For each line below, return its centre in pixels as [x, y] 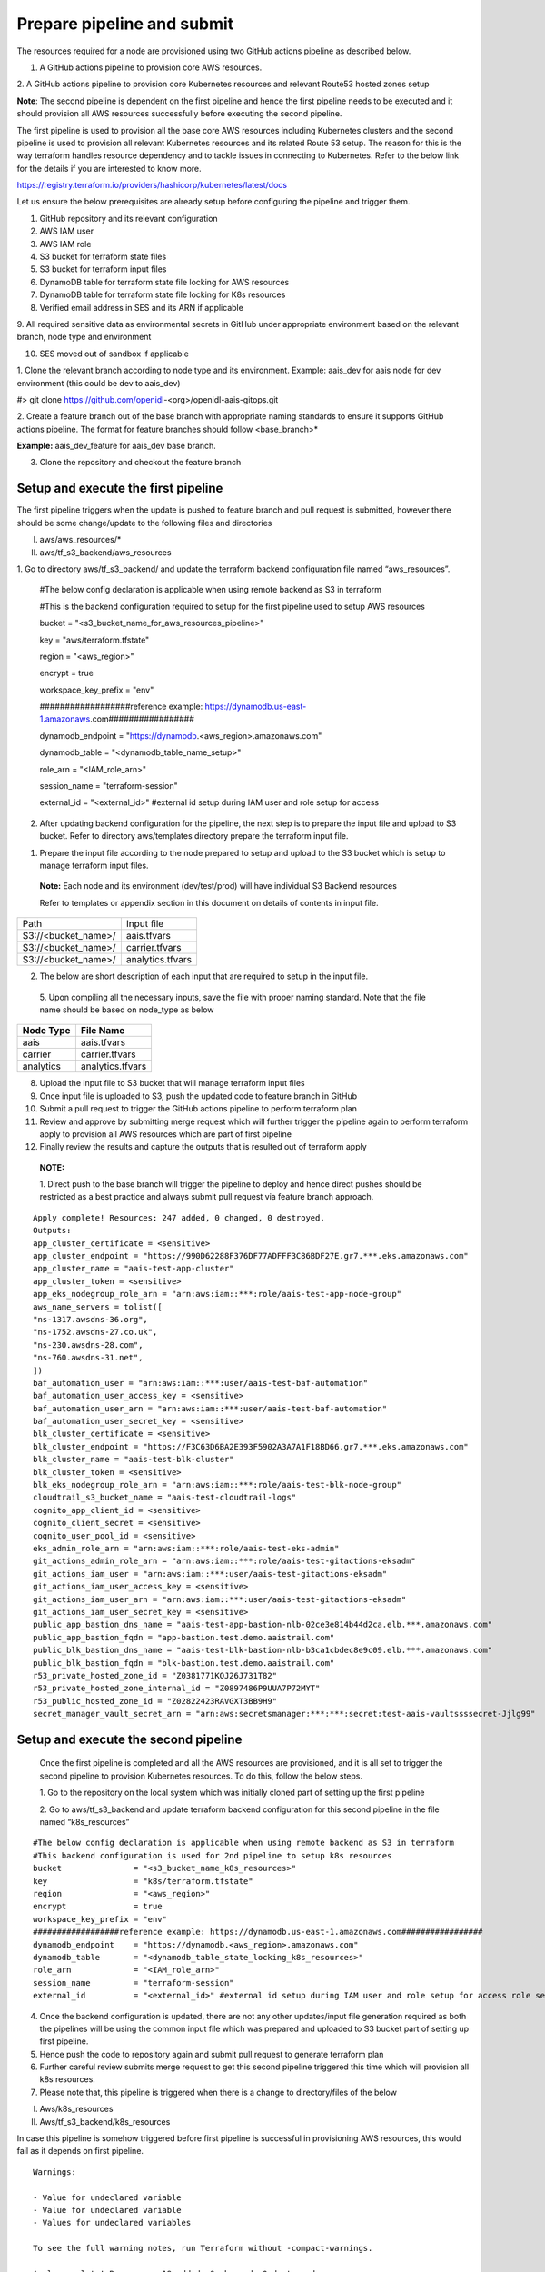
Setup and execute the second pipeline [129, 1739]
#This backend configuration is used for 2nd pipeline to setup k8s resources [213, 1855]
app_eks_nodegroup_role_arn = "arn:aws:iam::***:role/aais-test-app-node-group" [218, 1294]
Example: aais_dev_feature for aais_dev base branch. [117, 446]
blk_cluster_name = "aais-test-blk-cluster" [134, 1460]
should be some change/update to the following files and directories [144, 523]
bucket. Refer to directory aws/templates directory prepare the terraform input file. [194, 836]
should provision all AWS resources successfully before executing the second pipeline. [179, 114]
